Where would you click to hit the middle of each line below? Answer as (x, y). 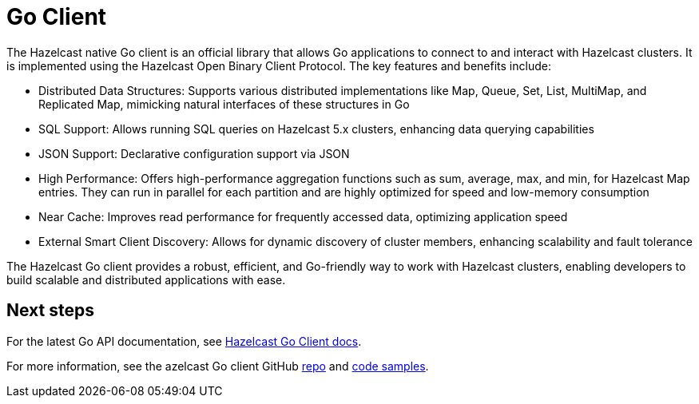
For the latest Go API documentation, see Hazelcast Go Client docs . (184, 341)
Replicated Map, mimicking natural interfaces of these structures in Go (224, 104)
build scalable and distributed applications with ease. (146, 279)
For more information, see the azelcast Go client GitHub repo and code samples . (218, 366)
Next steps (50, 311)
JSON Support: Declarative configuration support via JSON (194, 153)
